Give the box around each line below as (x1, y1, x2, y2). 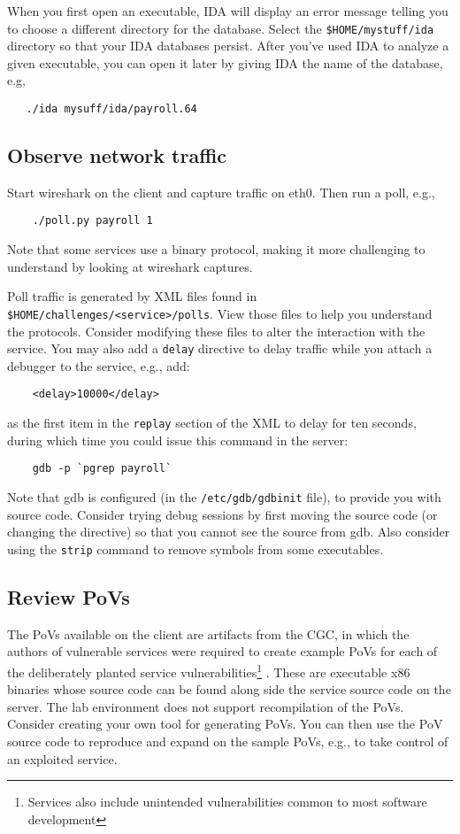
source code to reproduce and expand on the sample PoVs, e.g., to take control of (7, 731, 448, 750)
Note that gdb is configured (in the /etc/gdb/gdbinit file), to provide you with (7, 487, 441, 506)
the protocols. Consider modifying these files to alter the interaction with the (7, 321, 425, 340)
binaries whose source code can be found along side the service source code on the (7, 680, 451, 699)
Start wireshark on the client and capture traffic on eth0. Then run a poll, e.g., (7, 182, 435, 201)
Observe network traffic (7, 142, 227, 169)
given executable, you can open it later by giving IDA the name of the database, (7, 53, 443, 72)
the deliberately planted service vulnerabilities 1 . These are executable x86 (7, 660, 410, 681)
